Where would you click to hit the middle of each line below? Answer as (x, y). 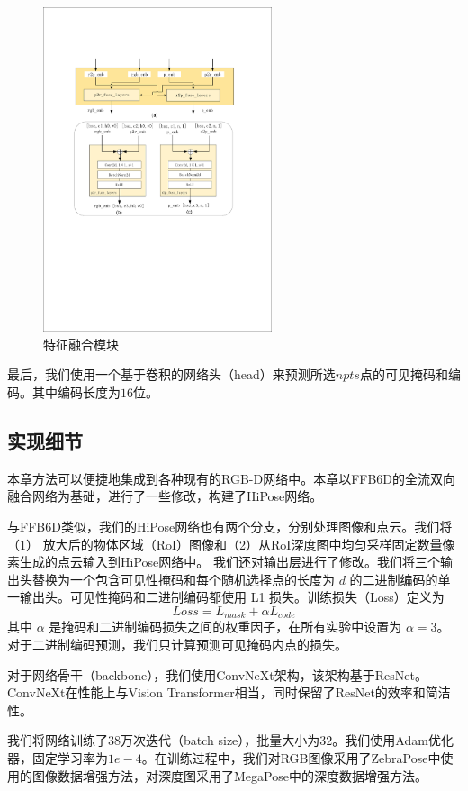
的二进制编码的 (394, 579)
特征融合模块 (81, 344)
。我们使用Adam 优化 (393, 740)
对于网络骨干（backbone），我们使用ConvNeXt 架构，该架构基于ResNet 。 (217, 674)
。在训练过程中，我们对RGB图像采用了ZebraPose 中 (291, 758)
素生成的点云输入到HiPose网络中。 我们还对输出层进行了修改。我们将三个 (224, 562)
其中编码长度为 (76, 392)
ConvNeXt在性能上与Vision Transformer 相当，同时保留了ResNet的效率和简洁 (229, 692)
